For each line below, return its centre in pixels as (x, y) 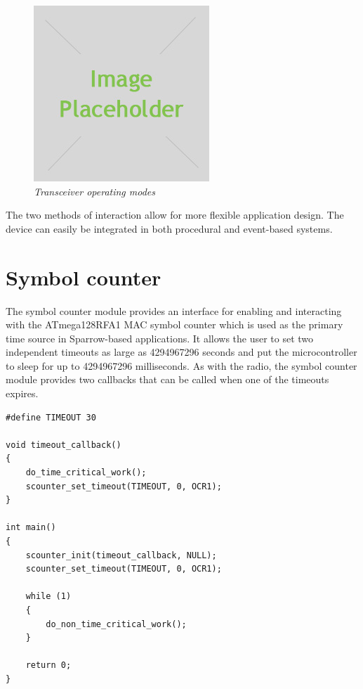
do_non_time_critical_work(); (116, 624)
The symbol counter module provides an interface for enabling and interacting (174, 310)
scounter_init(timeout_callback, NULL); (121, 555)
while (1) (48, 597)
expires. (22, 393)
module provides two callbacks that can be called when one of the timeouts (167, 379)
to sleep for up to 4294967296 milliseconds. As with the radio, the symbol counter (181, 365)
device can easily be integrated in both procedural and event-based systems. (169, 228)
